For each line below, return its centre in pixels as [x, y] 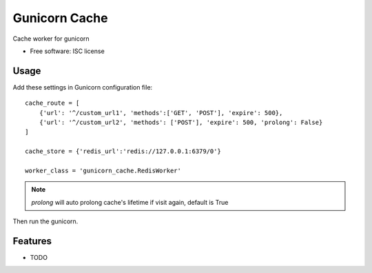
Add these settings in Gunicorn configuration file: [83, 87]
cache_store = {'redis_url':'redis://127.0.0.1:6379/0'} [123, 151]
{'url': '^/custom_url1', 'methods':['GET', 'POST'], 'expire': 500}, [161, 113]
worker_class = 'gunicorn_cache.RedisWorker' [103, 170]
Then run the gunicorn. [45, 221]
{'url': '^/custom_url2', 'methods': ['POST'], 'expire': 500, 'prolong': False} [181, 123]
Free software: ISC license [67, 51]
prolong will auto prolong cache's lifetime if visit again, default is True [130, 202]
